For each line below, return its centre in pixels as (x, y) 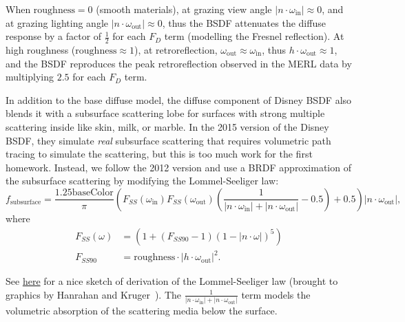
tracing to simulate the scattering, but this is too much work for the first (159, 154)
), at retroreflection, (176, 50)
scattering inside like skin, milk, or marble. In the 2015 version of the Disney (167, 126)
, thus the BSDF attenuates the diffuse (244, 22)
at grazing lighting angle (57, 22)
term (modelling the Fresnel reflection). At (254, 36)
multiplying (30, 77)
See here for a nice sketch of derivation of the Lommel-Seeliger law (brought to (172, 281)
